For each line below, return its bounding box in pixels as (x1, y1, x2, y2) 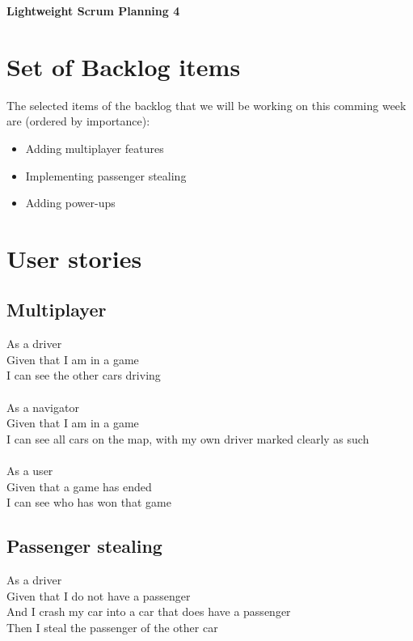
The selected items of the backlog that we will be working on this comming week (6, 96, 407, 113)
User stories (6, 241, 142, 274)
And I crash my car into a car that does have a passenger (6, 603, 291, 620)
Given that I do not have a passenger (6, 587, 191, 604)
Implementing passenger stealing (25, 167, 187, 184)
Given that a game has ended (6, 478, 152, 495)
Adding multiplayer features (25, 139, 164, 156)
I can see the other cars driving (6, 367, 161, 384)
